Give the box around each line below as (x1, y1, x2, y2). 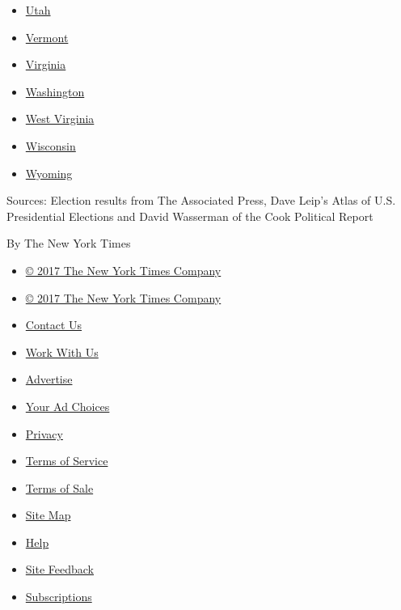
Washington (25, 83, 85, 100)
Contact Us (25, 316, 82, 333)
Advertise (25, 371, 73, 388)
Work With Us (25, 343, 99, 360)
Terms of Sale (25, 479, 94, 496)
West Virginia (25, 110, 95, 127)
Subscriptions (25, 588, 92, 605)
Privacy (25, 425, 63, 442)
